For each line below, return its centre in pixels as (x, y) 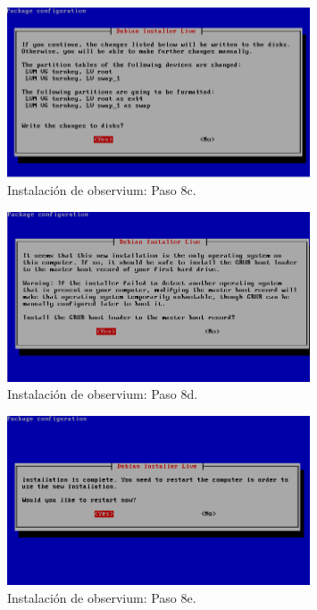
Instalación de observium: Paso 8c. (102, 190)
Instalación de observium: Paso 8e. (102, 597)
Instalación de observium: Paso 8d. (103, 394)
